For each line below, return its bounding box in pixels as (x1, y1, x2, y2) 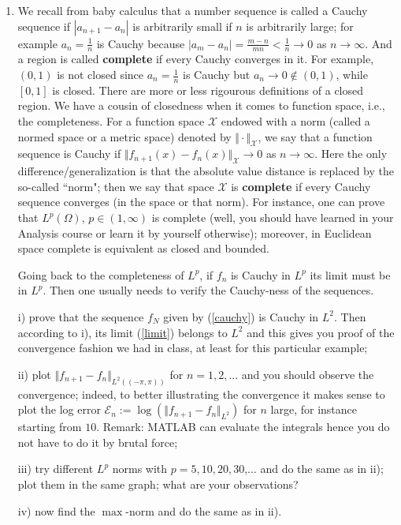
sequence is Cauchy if (17, 145, 121, 162)
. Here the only (314, 145, 388, 162)
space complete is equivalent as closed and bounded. (17, 240, 269, 257)
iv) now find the (17, 502, 95, 519)
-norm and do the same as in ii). (125, 502, 282, 519)
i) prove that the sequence (17, 308, 144, 324)
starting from (17, 418, 82, 435)
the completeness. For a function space (17, 113, 205, 129)
